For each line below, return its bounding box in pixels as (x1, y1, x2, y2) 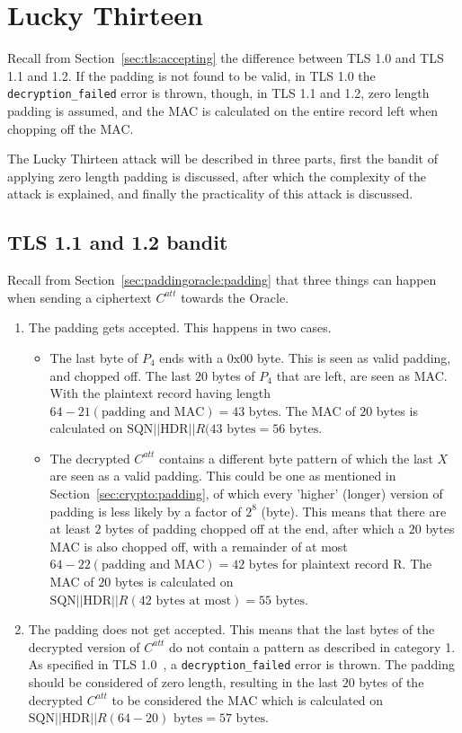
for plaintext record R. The (281, 554, 432, 573)
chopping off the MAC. (7, 119, 134, 137)
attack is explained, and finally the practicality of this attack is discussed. (7, 184, 413, 203)
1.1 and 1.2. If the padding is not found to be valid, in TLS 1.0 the (7, 66, 376, 84)
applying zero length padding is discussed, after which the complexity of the (7, 166, 426, 185)
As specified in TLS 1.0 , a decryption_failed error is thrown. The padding (28, 655, 456, 674)
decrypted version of (28, 637, 140, 656)
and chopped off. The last (49, 366, 191, 384)
